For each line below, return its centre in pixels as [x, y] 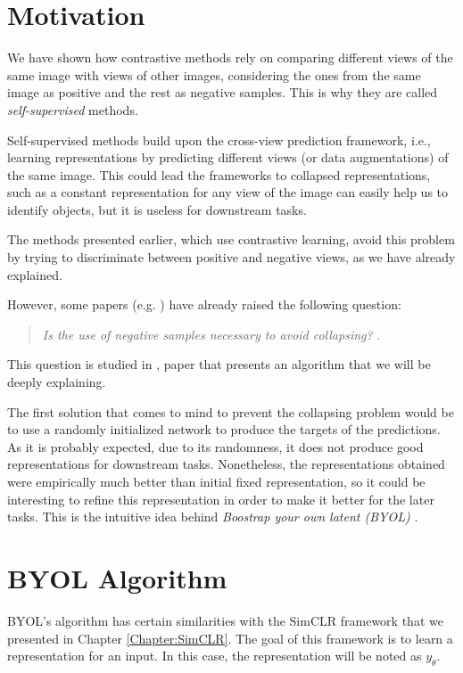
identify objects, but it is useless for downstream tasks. [157, 209]
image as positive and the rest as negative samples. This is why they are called [223, 92]
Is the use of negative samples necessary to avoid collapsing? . [211, 334]
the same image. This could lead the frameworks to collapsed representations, [219, 174]
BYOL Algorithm [117, 577]
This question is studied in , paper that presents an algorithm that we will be [219, 364]
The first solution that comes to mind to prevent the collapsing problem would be [231, 411]
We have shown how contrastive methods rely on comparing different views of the [230, 57]
